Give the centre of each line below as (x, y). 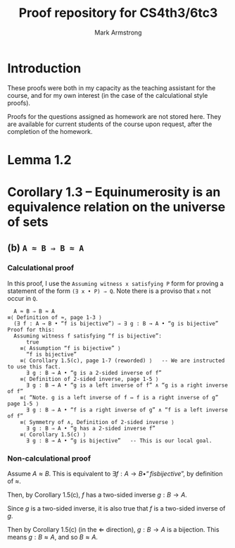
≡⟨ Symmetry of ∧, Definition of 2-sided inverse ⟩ (97, 422)
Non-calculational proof (49, 458)
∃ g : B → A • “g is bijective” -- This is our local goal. (119, 441)
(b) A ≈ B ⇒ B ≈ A (46, 248)
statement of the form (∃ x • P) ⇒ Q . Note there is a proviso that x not (109, 291)
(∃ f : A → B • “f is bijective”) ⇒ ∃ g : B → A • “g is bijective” (116, 323)
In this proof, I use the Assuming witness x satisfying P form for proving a (115, 283)
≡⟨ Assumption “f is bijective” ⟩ (70, 348)
